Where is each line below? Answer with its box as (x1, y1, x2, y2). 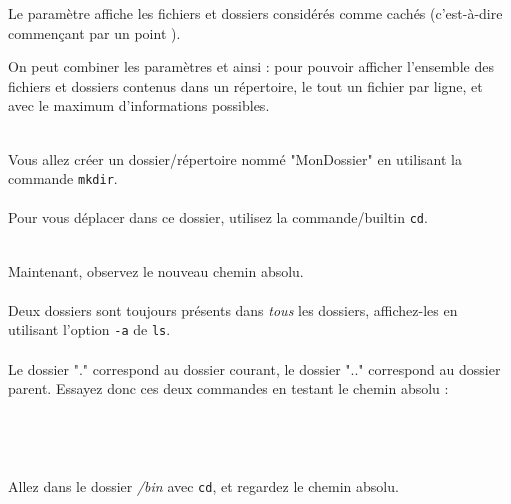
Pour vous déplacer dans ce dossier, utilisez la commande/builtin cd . (8, 207, 428, 228)
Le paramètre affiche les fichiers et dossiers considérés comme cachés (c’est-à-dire (8, 3, 503, 23)
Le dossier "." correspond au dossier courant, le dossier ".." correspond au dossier (8, 358, 501, 379)
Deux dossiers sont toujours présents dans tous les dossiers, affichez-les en (8, 299, 458, 320)
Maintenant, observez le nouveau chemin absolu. (8, 260, 304, 281)
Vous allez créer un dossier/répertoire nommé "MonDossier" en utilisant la (8, 148, 462, 169)
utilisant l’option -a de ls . (8, 319, 171, 340)
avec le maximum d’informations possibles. (8, 95, 270, 116)
